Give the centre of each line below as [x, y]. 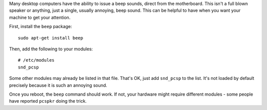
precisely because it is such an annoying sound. [58, 85]
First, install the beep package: [41, 27]
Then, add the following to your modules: [51, 49]
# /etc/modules [36, 60]
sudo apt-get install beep [51, 38]
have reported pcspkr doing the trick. [48, 101]
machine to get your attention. [40, 17]
